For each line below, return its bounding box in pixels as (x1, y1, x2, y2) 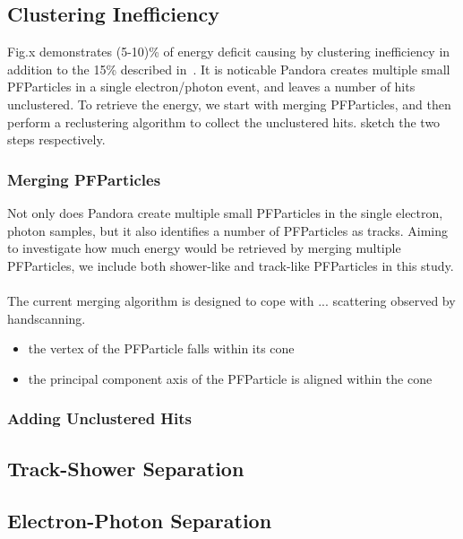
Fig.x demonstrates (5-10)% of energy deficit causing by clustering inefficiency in (7, 42, 450, 61)
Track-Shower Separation (7, 454, 244, 482)
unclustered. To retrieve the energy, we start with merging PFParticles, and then (7, 94, 451, 113)
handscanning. (7, 309, 86, 327)
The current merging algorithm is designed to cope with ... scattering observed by (7, 291, 456, 309)
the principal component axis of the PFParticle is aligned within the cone (28, 369, 433, 387)
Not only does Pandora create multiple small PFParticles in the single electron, (7, 203, 443, 222)
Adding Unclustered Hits (7, 407, 193, 430)
